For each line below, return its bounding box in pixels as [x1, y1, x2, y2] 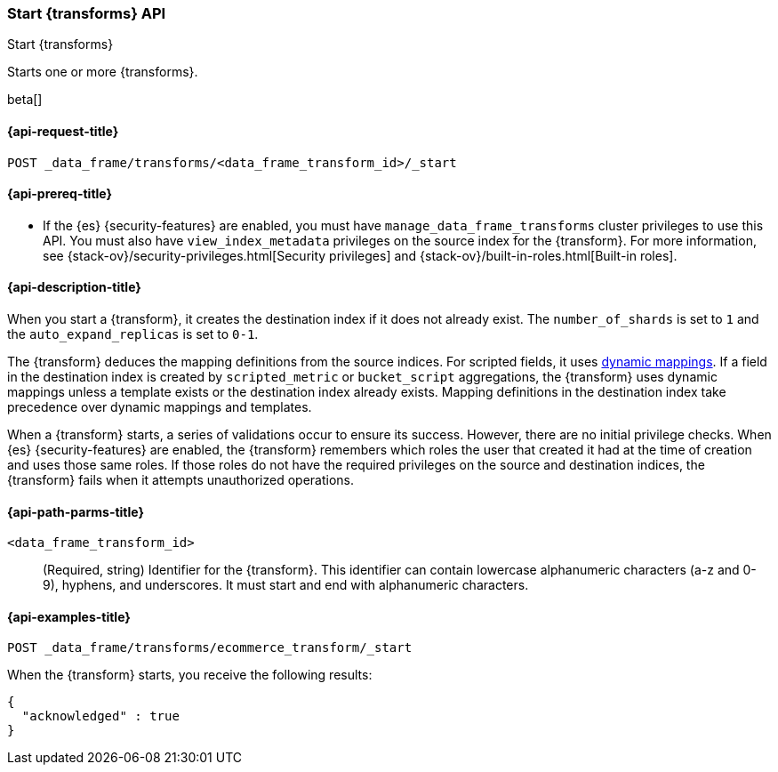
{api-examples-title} [7, 608, 131, 624]
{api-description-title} [7, 279, 141, 295]
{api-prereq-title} [7, 186, 113, 202]
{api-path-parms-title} [7, 503, 145, 519]
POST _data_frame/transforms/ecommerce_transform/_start [7, 640, 413, 655]
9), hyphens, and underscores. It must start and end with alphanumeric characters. [43, 577, 529, 593]
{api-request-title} [7, 123, 119, 139]
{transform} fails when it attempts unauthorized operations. [7, 472, 355, 488]
